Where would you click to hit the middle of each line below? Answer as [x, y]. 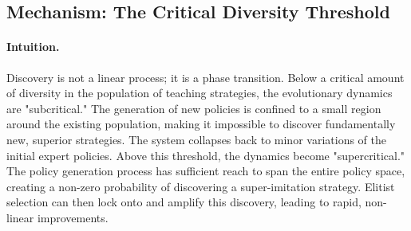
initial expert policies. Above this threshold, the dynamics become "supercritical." [206, 155]
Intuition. [33, 47]
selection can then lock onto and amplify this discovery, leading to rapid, [184, 202]
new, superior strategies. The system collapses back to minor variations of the [196, 139]
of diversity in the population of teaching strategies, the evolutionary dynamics [200, 93]
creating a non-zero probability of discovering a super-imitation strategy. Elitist [201, 186]
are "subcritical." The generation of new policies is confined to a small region [194, 108]
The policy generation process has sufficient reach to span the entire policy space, [206, 171]
